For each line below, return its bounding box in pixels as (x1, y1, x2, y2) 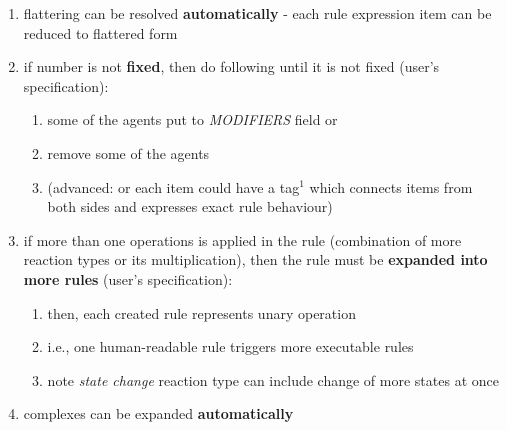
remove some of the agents (47, 142, 210, 163)
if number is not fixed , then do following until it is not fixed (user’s (23, 56, 440, 77)
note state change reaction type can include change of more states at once (47, 369, 499, 390)
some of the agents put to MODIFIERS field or (47, 109, 338, 130)
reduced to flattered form (23, 22, 178, 43)
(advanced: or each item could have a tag (47, 176, 300, 197)
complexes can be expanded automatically (23, 403, 294, 424)
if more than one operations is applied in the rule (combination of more (23, 229, 462, 250)
